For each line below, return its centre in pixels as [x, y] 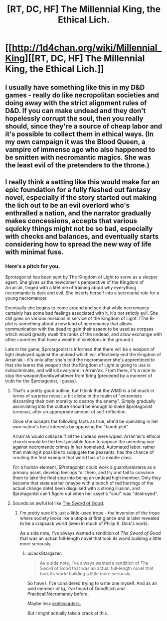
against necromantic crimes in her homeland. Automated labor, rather [84, 447]
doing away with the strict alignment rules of [76, 103]
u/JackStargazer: [45, 553]
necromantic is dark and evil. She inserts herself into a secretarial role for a [82, 293]
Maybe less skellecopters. [54, 604]
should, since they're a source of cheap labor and [84, 126]
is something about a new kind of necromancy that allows [73, 324]
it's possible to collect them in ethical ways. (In [80, 134]
